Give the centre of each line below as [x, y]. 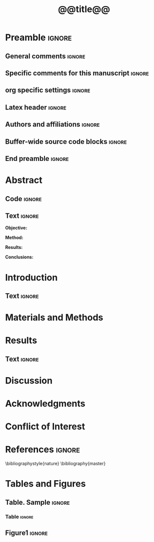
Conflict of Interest [45, 427]
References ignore [42, 450]
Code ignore [23, 199]
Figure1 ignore [26, 533]
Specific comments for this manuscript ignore [77, 73]
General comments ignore [45, 56]
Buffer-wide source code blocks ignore [66, 142]
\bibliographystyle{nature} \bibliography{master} [55, 464]
